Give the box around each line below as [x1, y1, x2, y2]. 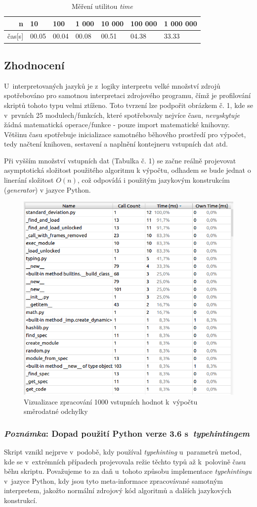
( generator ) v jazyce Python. [4, 184, 91, 195]
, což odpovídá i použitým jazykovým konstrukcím [77, 175, 230, 185]
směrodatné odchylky [24, 406, 88, 416]
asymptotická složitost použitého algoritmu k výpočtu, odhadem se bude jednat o [4, 165, 251, 175]
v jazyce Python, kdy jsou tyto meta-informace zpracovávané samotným [4, 475, 223, 486]
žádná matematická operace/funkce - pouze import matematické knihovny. [4, 119, 230, 130]
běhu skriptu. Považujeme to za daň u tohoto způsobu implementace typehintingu [4, 466, 252, 476]
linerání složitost [4, 175, 54, 185]
